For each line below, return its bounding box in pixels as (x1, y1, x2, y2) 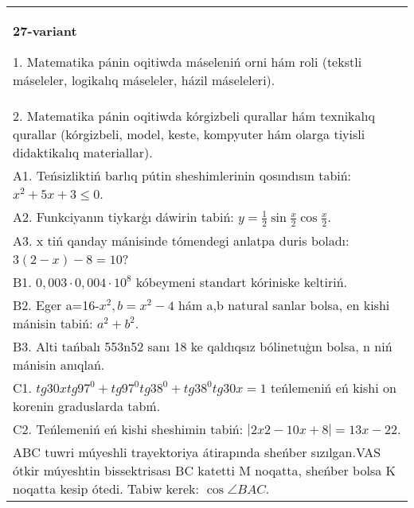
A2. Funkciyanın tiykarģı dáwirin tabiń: (13, 207, 234, 226)
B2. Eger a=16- (13, 295, 100, 314)
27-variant (13, 21, 77, 40)
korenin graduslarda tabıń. (13, 396, 161, 415)
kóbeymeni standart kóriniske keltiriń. (135, 272, 347, 291)
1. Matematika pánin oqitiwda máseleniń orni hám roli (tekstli (13, 52, 362, 71)
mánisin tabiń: (13, 313, 93, 332)
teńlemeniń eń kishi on (271, 378, 396, 397)
